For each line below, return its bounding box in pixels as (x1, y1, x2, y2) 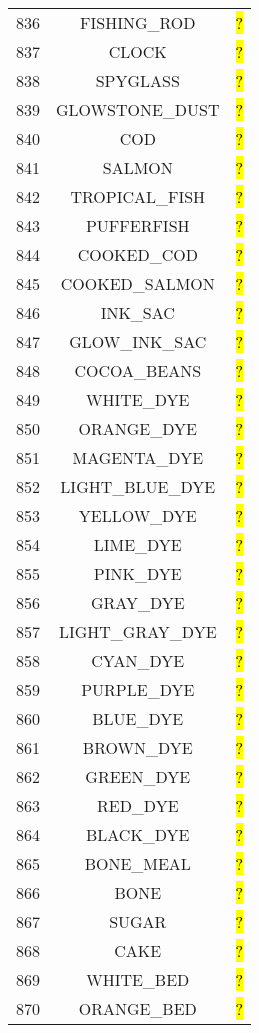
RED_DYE (96, 794, 179, 817)
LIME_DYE (93, 533, 182, 556)
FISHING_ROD (80, 11, 196, 34)
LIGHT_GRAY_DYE (58, 620, 217, 643)
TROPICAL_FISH (70, 185, 206, 208)
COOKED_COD (77, 243, 198, 266)
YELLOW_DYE (78, 504, 197, 527)
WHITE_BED (86, 968, 190, 991)
